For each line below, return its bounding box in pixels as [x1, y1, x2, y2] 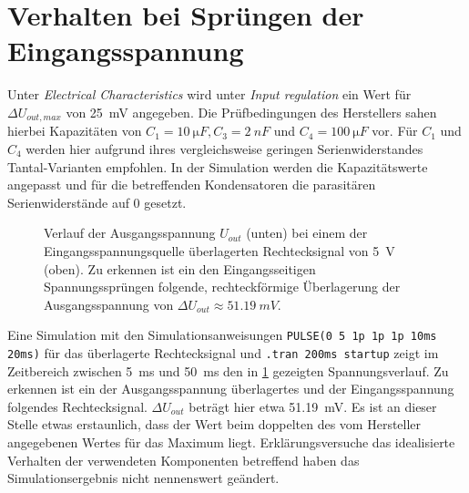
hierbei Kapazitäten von [7, 121, 142, 140]
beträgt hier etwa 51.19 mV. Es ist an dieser [189, 396, 437, 416]
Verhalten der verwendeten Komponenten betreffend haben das [7, 450, 360, 469]
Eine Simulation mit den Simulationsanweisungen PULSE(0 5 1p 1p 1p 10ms [7, 325, 437, 344]
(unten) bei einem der [246, 223, 368, 242]
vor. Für [372, 121, 418, 140]
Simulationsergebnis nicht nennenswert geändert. [7, 468, 280, 488]
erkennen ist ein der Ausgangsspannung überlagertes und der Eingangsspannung [7, 379, 454, 398]
